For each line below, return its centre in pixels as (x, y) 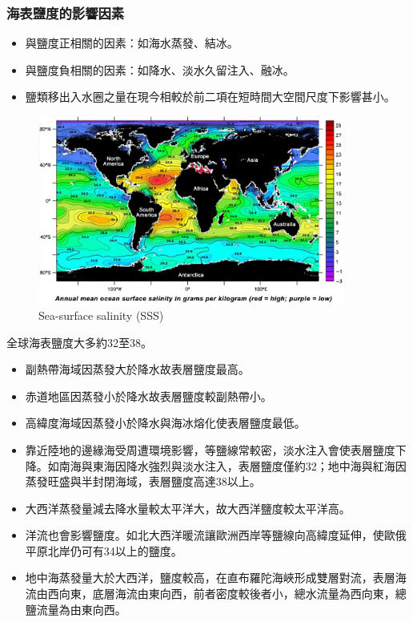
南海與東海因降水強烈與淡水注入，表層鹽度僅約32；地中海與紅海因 (233, 465)
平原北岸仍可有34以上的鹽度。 (104, 550)
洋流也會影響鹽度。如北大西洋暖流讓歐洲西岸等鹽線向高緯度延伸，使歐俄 (216, 535)
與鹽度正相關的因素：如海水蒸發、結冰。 (132, 43)
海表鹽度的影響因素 (66, 12)
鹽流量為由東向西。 (76, 609)
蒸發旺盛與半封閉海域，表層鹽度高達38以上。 (143, 481)
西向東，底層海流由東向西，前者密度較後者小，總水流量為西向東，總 (227, 594)
